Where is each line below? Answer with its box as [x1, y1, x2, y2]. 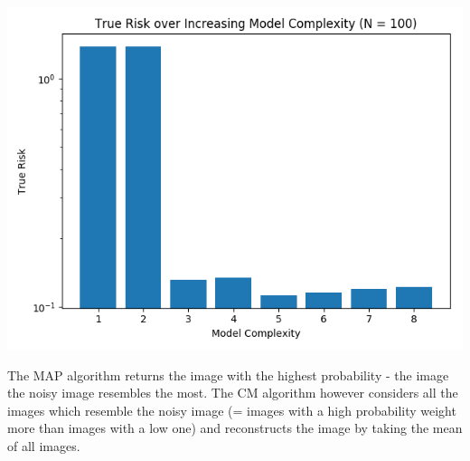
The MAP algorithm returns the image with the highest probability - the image [7, 365, 449, 384]
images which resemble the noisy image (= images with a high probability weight [7, 400, 456, 419]
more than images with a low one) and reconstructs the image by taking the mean [7, 418, 463, 437]
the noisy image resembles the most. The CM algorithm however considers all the [7, 383, 458, 402]
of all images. [7, 436, 80, 455]
